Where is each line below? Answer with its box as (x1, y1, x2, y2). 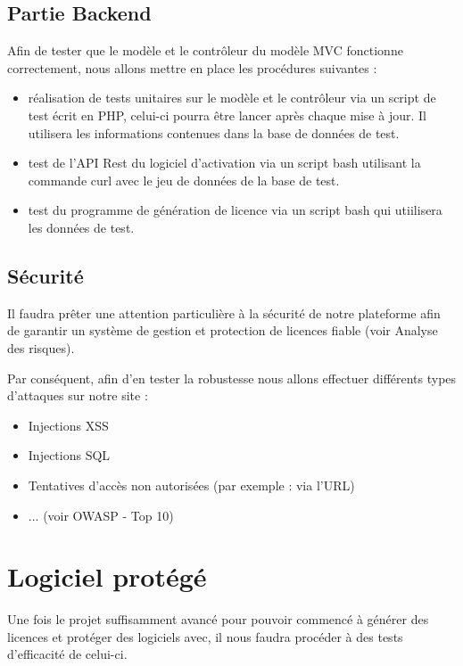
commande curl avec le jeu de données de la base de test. (28, 170, 340, 189)
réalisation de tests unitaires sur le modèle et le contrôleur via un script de (28, 88, 436, 107)
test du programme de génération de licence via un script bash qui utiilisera (28, 201, 442, 219)
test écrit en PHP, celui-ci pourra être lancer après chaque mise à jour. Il (28, 105, 426, 124)
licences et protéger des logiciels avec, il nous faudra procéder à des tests (7, 627, 403, 645)
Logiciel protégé (7, 558, 207, 595)
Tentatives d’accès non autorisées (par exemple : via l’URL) (28, 475, 355, 494)
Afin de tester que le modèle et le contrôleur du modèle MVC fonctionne (7, 41, 403, 60)
